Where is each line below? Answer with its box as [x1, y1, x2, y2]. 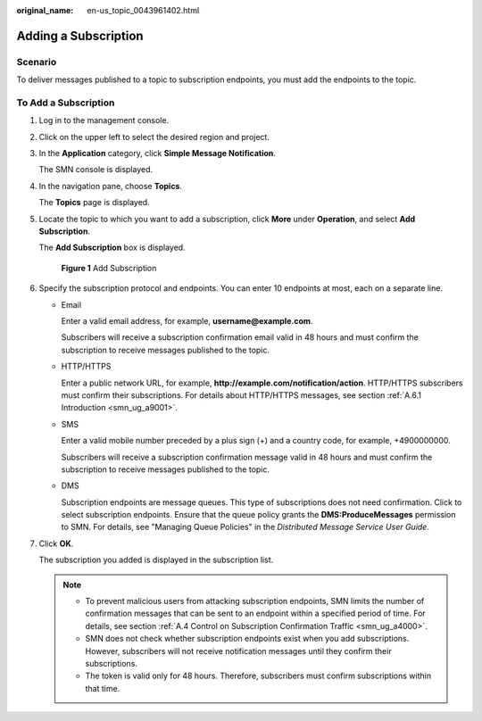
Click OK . [38, 538, 74, 549]
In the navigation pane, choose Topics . [38, 180, 183, 191]
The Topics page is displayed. [38, 197, 151, 208]
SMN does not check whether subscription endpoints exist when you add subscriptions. [85, 634, 410, 644]
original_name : [16, 5, 74, 15]
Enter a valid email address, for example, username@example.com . [61, 315, 313, 326]
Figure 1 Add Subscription [61, 262, 157, 273]
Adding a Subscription [16, 28, 144, 44]
